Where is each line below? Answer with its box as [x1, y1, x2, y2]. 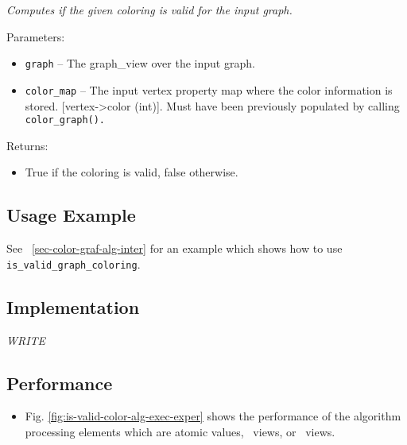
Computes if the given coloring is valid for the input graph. [6, 2, 293, 17]
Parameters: [6, 28, 65, 44]
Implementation [6, 294, 140, 319]
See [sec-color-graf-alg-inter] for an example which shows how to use [6, 240, 343, 257]
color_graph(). [25, 114, 106, 126]
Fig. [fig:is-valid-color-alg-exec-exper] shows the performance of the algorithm [25, 408, 401, 424]
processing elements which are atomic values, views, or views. [25, 423, 335, 439]
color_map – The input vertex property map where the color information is [25, 81, 393, 98]
